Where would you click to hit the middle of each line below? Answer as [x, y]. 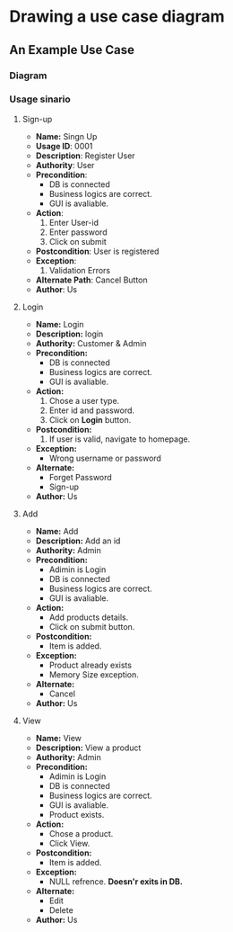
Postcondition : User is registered [97, 251]
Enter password [78, 232]
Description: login [69, 334]
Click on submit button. [92, 626]
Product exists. [77, 814]
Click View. [69, 843]
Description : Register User [86, 156]
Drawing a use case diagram [117, 17]
